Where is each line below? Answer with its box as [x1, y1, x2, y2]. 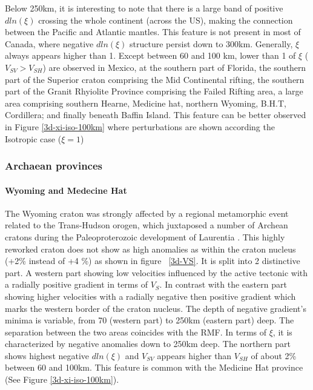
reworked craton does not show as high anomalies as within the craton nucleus [5, 242, 296, 255]
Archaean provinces [5, 158, 102, 173]
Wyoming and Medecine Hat [5, 183, 127, 196]
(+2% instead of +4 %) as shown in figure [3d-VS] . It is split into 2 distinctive [5, 254, 300, 267]
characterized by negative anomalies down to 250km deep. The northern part [5, 337, 291, 350]
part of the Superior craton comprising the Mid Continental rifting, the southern [5, 73, 305, 85]
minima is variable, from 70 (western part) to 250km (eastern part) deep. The [5, 314, 294, 326]
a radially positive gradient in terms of [5, 278, 148, 291]
